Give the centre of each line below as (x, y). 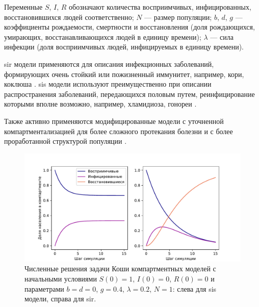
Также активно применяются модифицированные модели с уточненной (114, 121)
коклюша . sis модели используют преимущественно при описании (108, 84)
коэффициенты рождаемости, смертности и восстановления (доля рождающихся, (129, 27)
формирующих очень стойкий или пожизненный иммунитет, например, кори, (124, 74)
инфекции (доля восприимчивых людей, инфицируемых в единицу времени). (124, 47)
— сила (222, 36)
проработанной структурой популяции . (66, 141)
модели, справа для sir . (60, 299)
